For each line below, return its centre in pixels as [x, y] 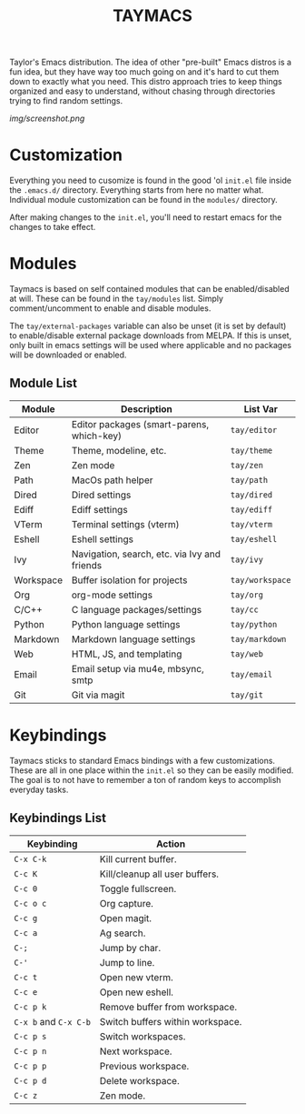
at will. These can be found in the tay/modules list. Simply [117, 299]
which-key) [97, 436]
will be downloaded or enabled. [68, 355]
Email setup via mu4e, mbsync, [138, 668]
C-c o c [30, 903]
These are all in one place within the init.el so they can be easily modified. [152, 770]
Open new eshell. [137, 992]
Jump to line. [127, 962]
